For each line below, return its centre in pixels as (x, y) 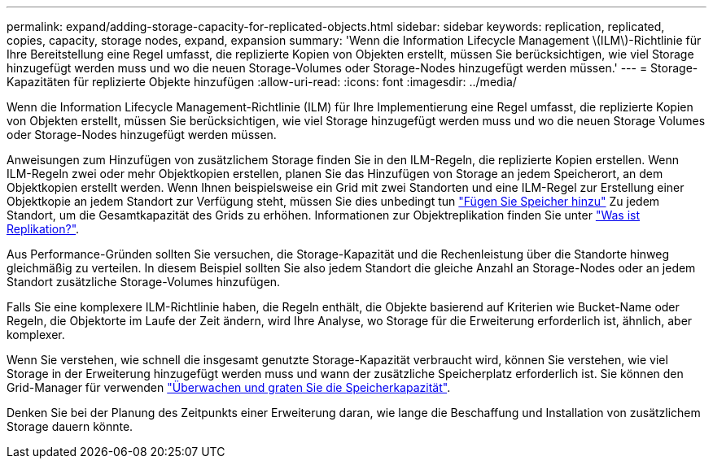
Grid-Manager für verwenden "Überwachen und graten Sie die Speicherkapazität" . (229, 387)
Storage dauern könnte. (70, 426)
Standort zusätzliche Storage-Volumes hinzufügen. (144, 282)
